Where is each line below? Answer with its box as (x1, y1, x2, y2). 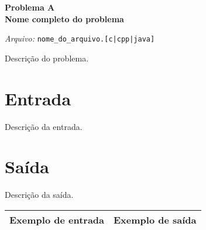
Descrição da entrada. (5, 120, 83, 132)
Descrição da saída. (5, 188, 74, 201)
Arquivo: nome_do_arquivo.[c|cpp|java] (5, 32, 155, 44)
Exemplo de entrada (9, 212, 105, 226)
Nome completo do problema (5, 12, 124, 25)
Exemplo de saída (114, 212, 197, 226)
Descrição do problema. (5, 52, 89, 64)
